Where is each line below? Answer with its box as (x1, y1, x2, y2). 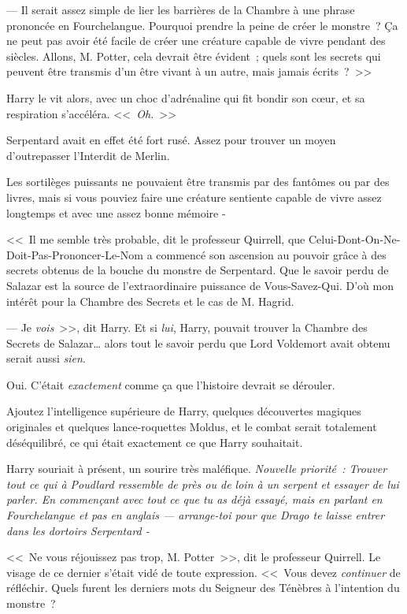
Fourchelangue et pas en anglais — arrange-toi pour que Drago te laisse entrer (6, 507, 385, 523)
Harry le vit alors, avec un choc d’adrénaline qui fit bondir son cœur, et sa (6, 89, 365, 106)
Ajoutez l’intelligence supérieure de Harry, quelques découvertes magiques (6, 403, 361, 419)
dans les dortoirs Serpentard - (6, 522, 150, 538)
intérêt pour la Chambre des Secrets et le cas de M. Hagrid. (6, 292, 294, 309)
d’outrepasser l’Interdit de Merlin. (6, 147, 170, 163)
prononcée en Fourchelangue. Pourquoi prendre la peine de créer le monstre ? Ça (6, 17, 398, 33)
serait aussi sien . (6, 350, 86, 367)
